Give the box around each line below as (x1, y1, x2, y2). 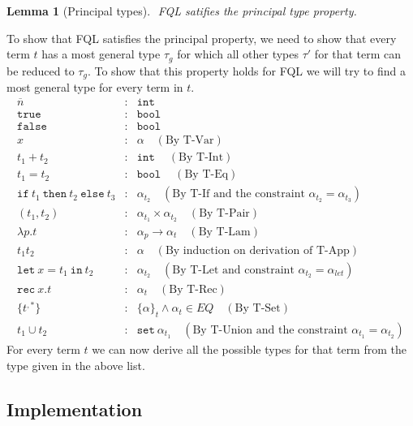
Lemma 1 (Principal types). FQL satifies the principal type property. (6, 2, 357, 19)
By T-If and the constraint (172, 188, 305, 200)
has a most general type (41, 45, 161, 62)
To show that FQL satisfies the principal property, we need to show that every (6, 29, 397, 46)
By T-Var (165, 135, 214, 147)
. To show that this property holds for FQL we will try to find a (87, 62, 406, 79)
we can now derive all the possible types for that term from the (92, 340, 407, 357)
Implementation (6, 396, 143, 421)
